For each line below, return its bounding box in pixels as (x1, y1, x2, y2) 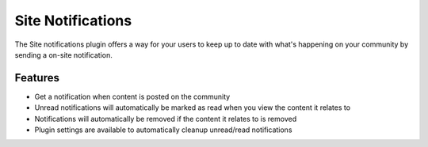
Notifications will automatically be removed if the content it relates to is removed (34, 114, 297, 123)
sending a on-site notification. (14, 50, 113, 59)
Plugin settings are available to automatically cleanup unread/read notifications (34, 125, 292, 134)
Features (14, 71, 59, 85)
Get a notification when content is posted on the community (34, 92, 231, 101)
